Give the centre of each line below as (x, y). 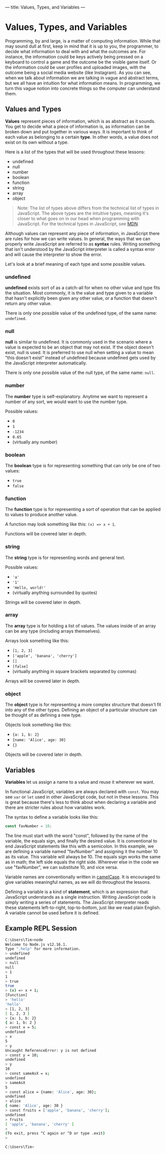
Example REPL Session (41, 929)
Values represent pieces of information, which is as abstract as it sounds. (80, 121)
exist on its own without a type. (37, 142)
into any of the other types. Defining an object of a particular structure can (81, 710)
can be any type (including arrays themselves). (53, 631)
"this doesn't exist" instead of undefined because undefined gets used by (81, 358)
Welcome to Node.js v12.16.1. (36, 944)
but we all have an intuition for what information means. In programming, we (83, 83)
